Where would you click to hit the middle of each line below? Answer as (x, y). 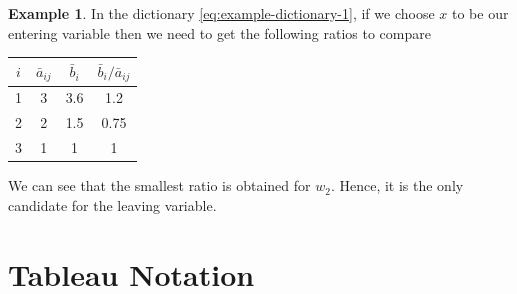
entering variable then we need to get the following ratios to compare (219, 32)
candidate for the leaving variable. (112, 204)
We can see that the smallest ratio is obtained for (159, 185)
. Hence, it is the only (397, 185)
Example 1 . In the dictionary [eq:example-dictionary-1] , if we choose (221, 13)
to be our (480, 13)
